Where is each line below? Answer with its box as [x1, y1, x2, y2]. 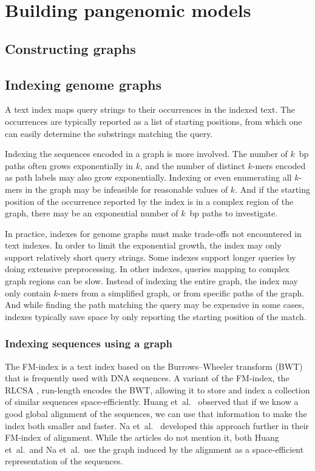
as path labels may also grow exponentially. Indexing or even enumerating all [5, 171, 292, 184]
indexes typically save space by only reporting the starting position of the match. [5, 310, 307, 322]
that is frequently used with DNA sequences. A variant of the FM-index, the [5, 372, 290, 384]
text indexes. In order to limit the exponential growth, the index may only [5, 239, 282, 252]
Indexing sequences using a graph [5, 336, 172, 351]
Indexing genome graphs [5, 75, 162, 93]
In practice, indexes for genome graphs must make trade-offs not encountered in [5, 227, 302, 239]
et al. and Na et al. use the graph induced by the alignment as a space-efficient [5, 443, 304, 455]
